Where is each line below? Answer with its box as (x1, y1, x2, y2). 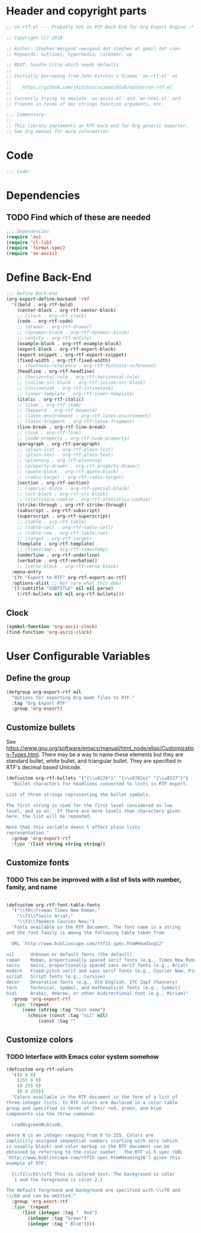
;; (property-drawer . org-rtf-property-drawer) (17, 463, 141, 469)
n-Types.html (6, 751, 39, 758)
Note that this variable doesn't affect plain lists (6, 825, 141, 831)
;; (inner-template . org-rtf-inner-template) (17, 390, 135, 396)
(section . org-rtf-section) (17, 480, 90, 486)
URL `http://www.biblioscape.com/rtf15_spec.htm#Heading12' (11, 940, 165, 947)
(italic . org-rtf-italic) (17, 396, 84, 402)
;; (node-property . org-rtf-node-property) (17, 435, 130, 441)
